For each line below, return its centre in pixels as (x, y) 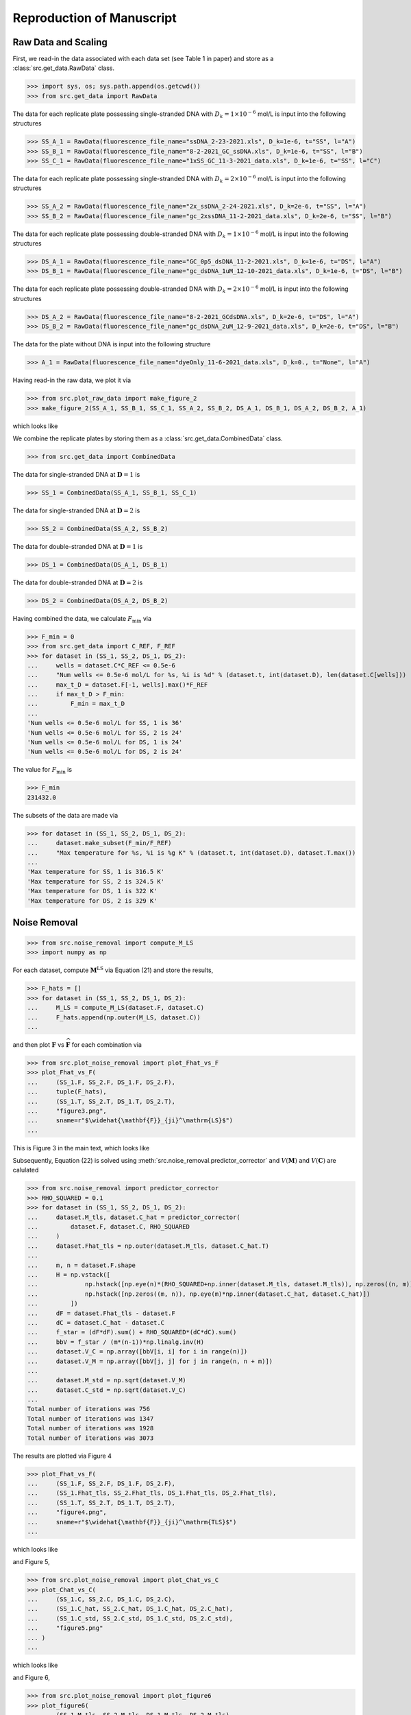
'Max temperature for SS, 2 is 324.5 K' (96, 881)
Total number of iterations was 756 (89, 1409)
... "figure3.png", (67, 1111)
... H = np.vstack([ (69, 1275)
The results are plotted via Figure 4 (62, 1456)
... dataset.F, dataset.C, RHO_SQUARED (108, 1227)
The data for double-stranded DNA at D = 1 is (78, 546)
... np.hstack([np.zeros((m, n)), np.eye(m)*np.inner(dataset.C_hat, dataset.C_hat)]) (199, 1294)
